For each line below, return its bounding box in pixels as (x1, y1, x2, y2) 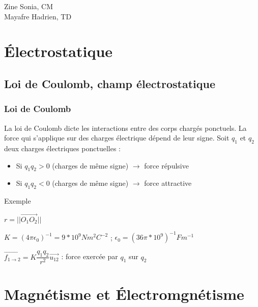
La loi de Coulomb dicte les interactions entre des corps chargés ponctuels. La (4, 122, 247, 133)
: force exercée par (61, 251, 118, 262)
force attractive (144, 178, 192, 188)
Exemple (4, 196, 31, 206)
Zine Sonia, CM (4, 1, 53, 11)
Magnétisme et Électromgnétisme (4, 284, 244, 304)
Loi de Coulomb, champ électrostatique (4, 75, 215, 91)
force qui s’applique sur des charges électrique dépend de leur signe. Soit (4, 132, 230, 143)
